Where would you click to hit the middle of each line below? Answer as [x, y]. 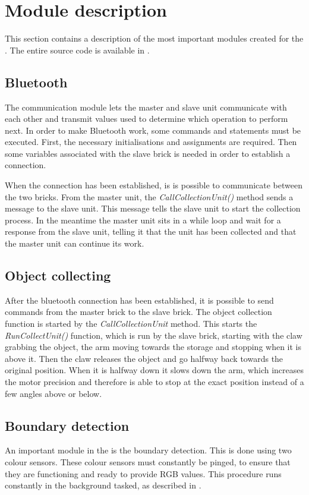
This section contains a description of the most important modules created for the [154, 38]
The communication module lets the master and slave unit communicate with [146, 107]
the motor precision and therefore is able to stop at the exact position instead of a [154, 382]
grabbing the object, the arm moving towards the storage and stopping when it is [153, 347]
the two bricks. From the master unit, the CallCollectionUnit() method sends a [149, 196]
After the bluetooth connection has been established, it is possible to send [139, 300]
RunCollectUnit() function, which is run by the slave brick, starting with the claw [154, 335]
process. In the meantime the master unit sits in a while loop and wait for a [143, 220]
